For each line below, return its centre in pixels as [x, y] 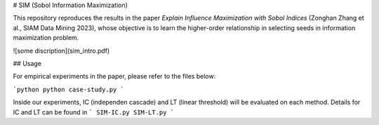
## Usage [27, 63]
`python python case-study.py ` [68, 89]
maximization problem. [46, 38]
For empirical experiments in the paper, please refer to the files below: [114, 77]
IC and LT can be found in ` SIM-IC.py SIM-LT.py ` [94, 112]
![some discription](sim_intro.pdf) [61, 51]
